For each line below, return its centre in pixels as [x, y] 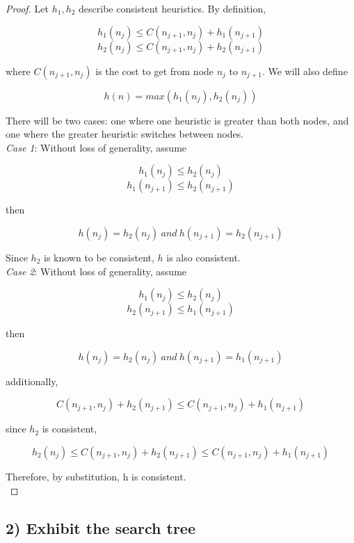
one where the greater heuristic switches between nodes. [125, 134]
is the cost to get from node [155, 71]
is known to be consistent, [99, 257]
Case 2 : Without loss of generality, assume [96, 271]
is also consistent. [203, 257]
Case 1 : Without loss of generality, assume [96, 147]
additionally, [32, 381]
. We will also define [305, 71]
